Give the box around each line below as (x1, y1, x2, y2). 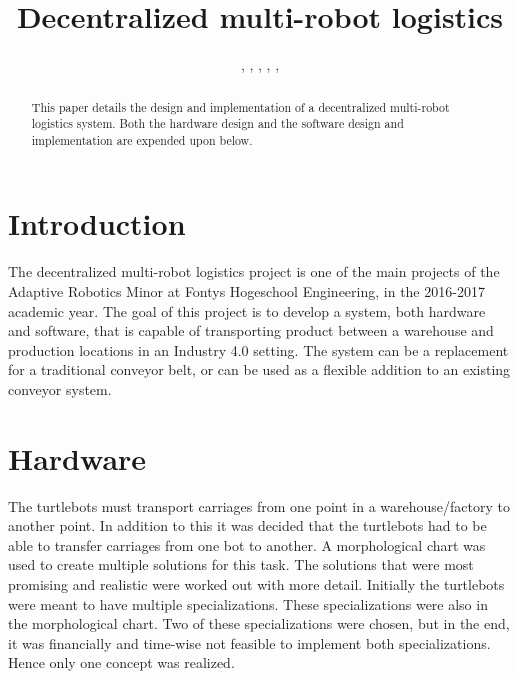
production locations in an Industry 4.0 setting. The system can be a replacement (8, 339, 509, 360)
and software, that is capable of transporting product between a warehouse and (8, 320, 494, 341)
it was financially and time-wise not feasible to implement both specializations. (8, 632, 491, 653)
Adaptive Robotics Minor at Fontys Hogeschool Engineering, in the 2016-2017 (8, 281, 485, 302)
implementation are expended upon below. (31, 131, 253, 148)
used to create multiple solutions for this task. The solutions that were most (8, 554, 474, 575)
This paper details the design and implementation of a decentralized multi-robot (31, 98, 450, 115)
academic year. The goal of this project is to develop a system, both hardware (8, 300, 486, 321)
